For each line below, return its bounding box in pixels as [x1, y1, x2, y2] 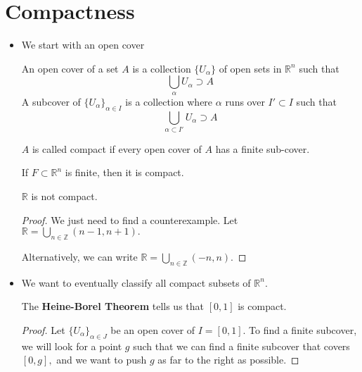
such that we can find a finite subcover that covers [133, 338, 350, 353]
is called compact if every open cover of [32, 141, 202, 156]
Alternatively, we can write [21, 249, 138, 263]
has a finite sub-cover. [215, 141, 310, 156]
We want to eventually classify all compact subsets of [21, 275, 251, 290]
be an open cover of [110, 322, 195, 337]
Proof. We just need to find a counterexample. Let [21, 212, 238, 227]
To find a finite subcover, [249, 322, 357, 337]
